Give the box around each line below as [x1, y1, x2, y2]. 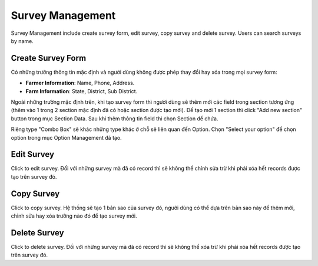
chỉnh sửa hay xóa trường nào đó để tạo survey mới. [11, 212, 137, 219]
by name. [11, 37, 34, 44]
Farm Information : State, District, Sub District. [25, 87, 138, 94]
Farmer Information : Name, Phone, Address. [25, 80, 135, 87]
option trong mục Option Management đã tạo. [11, 134, 122, 141]
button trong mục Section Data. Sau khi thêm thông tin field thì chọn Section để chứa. [11, 115, 218, 122]
